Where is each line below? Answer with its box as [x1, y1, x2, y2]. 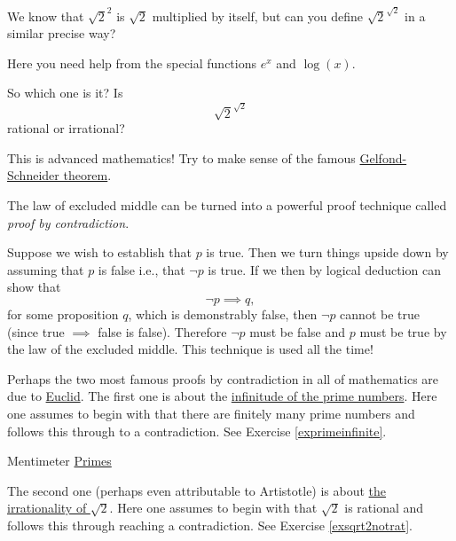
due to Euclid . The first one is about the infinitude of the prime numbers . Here [7, 387, 437, 405]
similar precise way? [7, 24, 116, 43]
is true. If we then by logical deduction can [208, 260, 441, 278]
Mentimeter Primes [7, 451, 112, 470]
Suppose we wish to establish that [7, 243, 192, 262]
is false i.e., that [98, 260, 185, 278]
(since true [7, 322, 65, 341]
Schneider [7, 166, 59, 184]
